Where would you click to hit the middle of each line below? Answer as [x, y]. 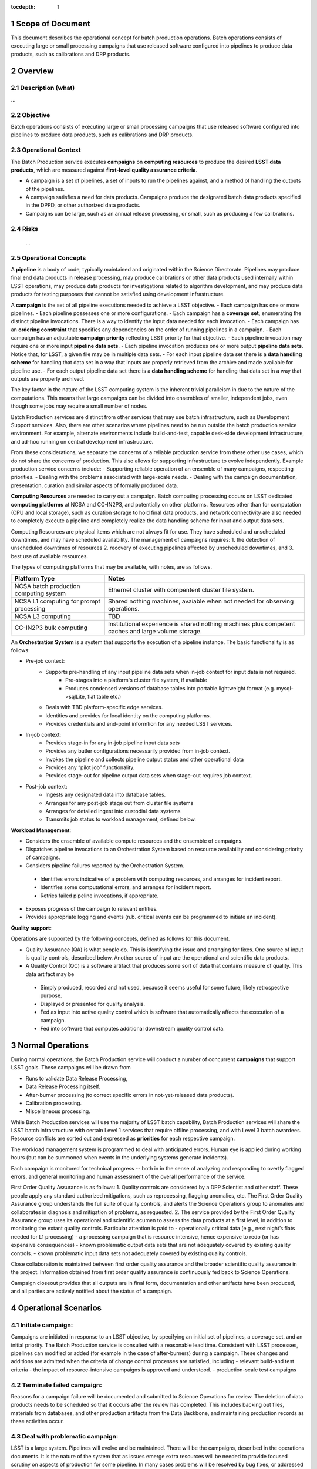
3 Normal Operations [50, 1045]
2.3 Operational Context [46, 150]
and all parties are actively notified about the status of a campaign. [92, 1291]
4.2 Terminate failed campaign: [56, 1385]
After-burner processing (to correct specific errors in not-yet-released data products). [130, 1095]
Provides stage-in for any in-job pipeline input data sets [113, 743]
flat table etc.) [104, 696]
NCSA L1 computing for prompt [58, 601]
